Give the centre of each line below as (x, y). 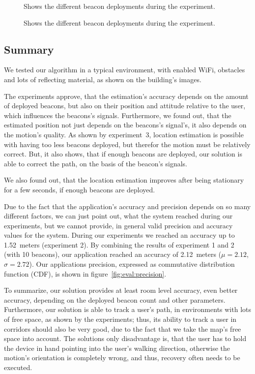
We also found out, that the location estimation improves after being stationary (124, 180)
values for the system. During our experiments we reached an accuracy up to (119, 235)
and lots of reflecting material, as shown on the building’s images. (103, 79)
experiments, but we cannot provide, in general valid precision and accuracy (118, 225)
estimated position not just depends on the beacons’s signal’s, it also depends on (125, 125)
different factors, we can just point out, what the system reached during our (118, 216)
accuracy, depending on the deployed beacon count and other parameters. (115, 299)
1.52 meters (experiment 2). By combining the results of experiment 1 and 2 (119, 244)
